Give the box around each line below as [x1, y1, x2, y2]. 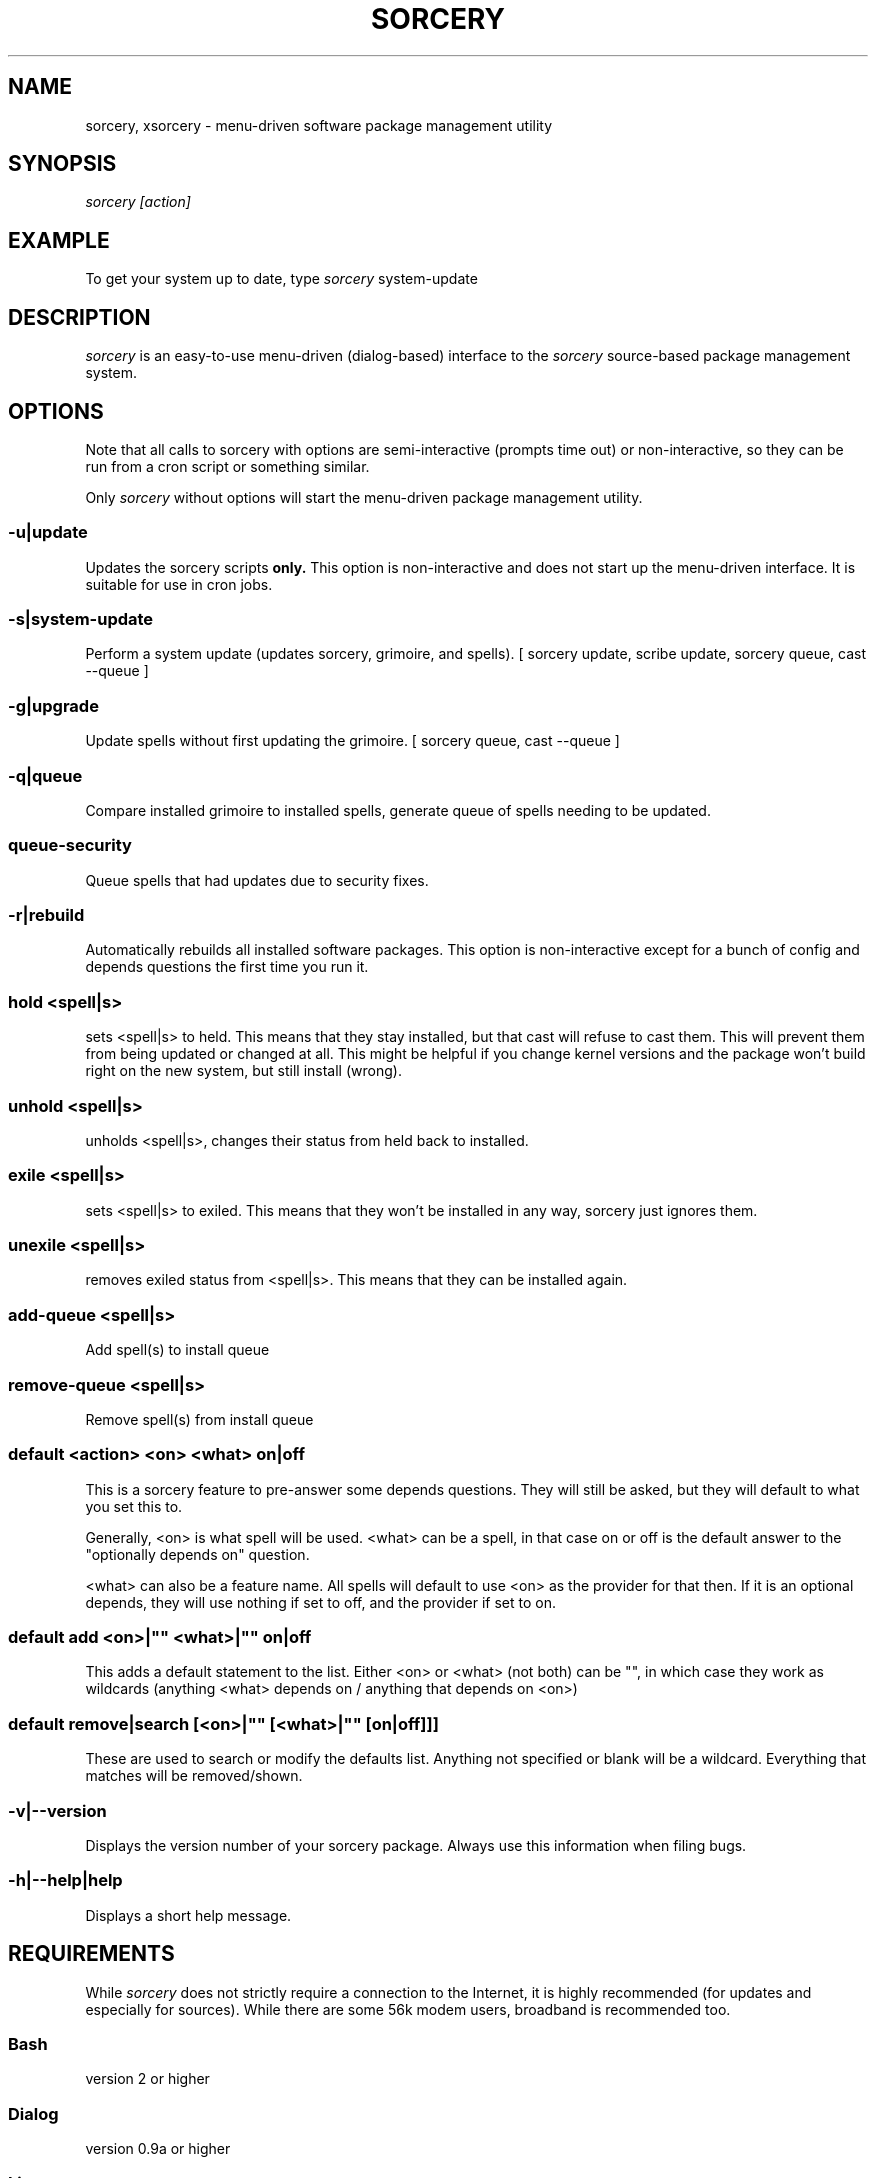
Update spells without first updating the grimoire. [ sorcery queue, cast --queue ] [85, 732, 620, 750]
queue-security [8, 835, 132, 856]
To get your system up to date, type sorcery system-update [85, 270, 478, 288]
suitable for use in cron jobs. [85, 575, 273, 593]
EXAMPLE [8, 227, 110, 253]
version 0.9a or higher [85, 2140, 231, 2158]
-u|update [8, 522, 88, 543]
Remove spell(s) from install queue [85, 1410, 314, 1428]
